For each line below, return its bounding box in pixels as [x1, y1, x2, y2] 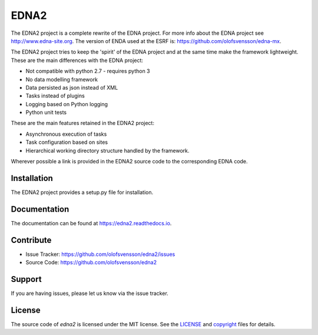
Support [11, 274, 42, 284]
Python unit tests [25, 109, 67, 116]
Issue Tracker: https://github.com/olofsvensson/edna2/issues [25, 251, 175, 258]
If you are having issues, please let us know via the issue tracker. [11, 290, 169, 297]
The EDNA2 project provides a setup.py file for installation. [11, 189, 153, 196]
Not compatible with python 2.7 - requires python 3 [25, 68, 150, 75]
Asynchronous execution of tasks [25, 130, 107, 137]
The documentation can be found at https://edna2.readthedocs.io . [11, 219, 172, 226]
